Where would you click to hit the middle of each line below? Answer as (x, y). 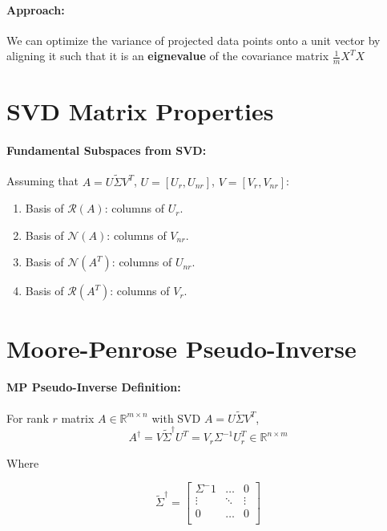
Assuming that (42, 181)
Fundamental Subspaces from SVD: (107, 150)
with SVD (176, 418)
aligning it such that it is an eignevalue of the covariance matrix (168, 56)
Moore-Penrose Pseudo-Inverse (181, 348)
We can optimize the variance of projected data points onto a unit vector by (193, 40)
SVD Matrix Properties (140, 111)
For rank (28, 418)
